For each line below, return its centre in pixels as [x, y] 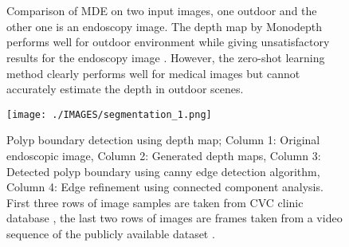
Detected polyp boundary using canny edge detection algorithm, [163, 171]
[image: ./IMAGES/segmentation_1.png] [109, 114]
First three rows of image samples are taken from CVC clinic [155, 202]
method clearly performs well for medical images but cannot [153, 73]
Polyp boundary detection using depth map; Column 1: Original [163, 140]
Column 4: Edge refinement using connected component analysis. [165, 187]
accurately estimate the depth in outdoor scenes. [125, 89]
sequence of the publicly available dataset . [111, 233]
